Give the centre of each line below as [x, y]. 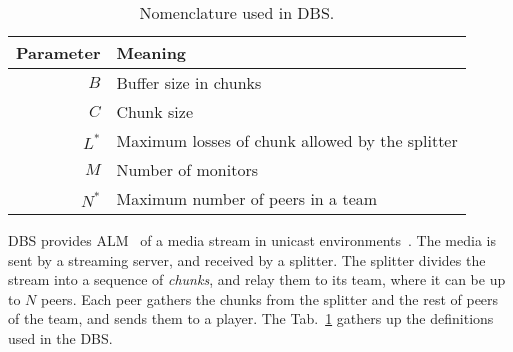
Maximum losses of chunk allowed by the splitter [287, 140]
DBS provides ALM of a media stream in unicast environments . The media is [252, 240]
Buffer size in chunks [189, 82]
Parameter [58, 52]
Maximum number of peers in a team [247, 198]
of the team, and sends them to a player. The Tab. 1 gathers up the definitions [251, 318]
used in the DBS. [60, 337]
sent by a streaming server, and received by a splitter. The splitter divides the [247, 259]
